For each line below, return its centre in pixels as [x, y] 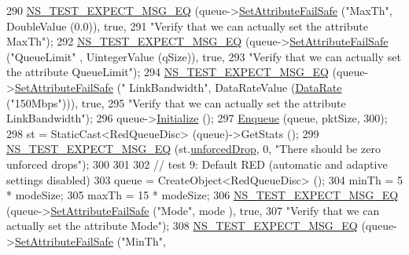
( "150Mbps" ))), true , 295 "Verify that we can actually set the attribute [176, 102]
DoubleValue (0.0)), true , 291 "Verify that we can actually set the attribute [187, 25]
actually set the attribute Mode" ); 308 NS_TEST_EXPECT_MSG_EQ [182, 226]
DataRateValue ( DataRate [278, 87]
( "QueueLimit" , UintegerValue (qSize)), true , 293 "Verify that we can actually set [204, 56]
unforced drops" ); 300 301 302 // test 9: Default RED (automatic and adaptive [197, 164]
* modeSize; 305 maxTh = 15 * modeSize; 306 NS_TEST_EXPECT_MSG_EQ [203, 195]
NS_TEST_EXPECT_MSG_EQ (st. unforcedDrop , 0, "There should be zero [193, 149]
